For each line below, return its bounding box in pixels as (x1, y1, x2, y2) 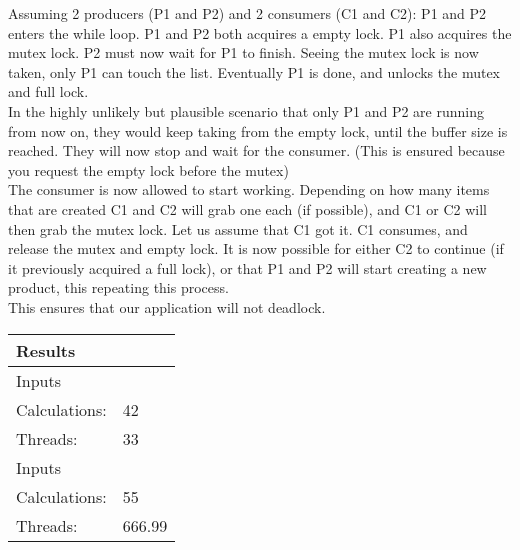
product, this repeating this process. (8, 277, 229, 298)
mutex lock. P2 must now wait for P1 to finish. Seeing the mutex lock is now (8, 42, 479, 63)
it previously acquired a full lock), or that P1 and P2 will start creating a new (8, 257, 487, 278)
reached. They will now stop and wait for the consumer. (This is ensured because (8, 140, 505, 161)
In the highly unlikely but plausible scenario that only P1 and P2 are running (8, 100, 484, 121)
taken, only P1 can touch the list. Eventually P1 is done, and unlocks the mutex (8, 61, 501, 82)
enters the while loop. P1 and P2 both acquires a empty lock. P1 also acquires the (8, 22, 512, 43)
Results (16, 338, 76, 362)
